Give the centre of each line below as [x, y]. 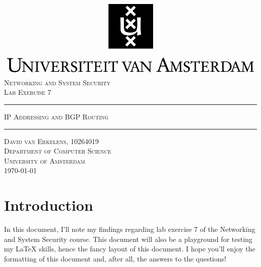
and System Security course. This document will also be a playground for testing [128, 239]
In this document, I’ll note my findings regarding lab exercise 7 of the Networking [130, 229]
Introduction [49, 205]
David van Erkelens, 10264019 [51, 141]
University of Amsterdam [45, 160]
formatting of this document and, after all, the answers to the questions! [115, 258]
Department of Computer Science [58, 151]
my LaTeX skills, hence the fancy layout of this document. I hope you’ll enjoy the [130, 249]
